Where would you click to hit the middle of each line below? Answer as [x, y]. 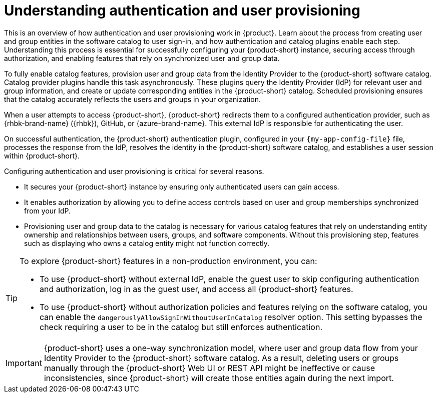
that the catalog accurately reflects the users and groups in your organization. [132, 99]
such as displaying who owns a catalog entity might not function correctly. [147, 243]
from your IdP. [48, 210]
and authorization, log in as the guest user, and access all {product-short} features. [196, 289]
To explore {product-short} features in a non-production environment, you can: [168, 261]
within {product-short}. [42, 155]
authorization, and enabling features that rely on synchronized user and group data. [142, 58]
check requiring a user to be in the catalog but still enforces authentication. [181, 327]
